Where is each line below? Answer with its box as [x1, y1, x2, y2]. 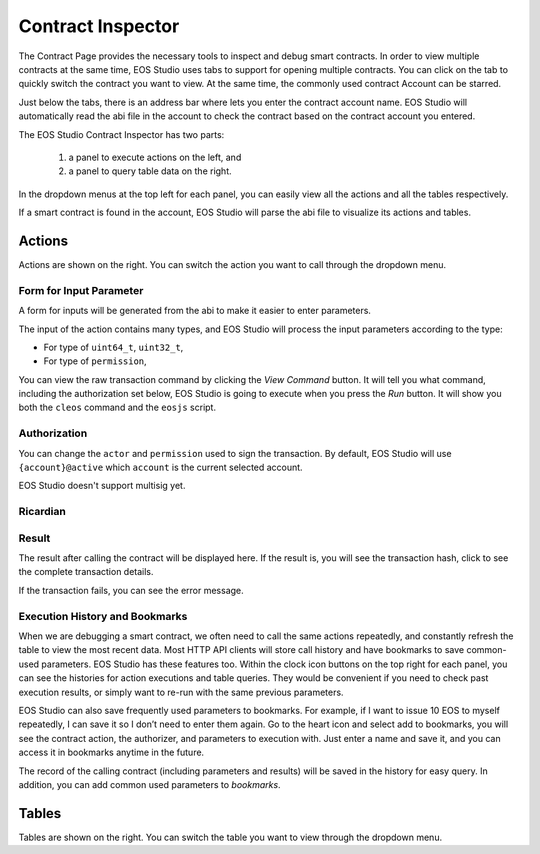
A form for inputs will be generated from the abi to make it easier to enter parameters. [18, 305, 372, 317]
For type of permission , [43, 355, 147, 367]
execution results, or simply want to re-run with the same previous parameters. [18, 686, 344, 698]
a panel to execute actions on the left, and [68, 151, 242, 163]
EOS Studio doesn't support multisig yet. [18, 480, 186, 492]
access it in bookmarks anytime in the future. [18, 746, 205, 759]
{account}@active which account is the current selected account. [18, 461, 304, 473]
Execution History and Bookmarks [18, 609, 188, 623]
